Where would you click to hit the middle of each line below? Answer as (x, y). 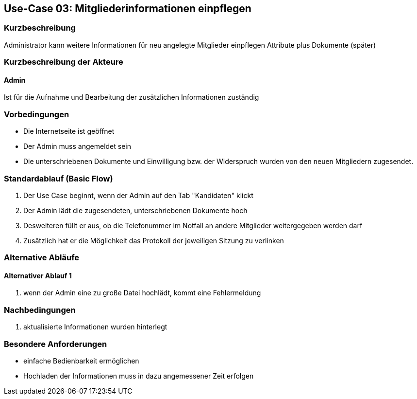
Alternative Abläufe (42, 258)
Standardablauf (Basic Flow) (58, 178)
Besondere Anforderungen (56, 344)
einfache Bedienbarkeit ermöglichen (81, 361)
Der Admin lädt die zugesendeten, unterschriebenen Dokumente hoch (135, 210)
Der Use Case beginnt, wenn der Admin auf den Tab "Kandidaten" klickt (138, 195)
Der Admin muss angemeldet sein (77, 146)
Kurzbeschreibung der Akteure (64, 62)
